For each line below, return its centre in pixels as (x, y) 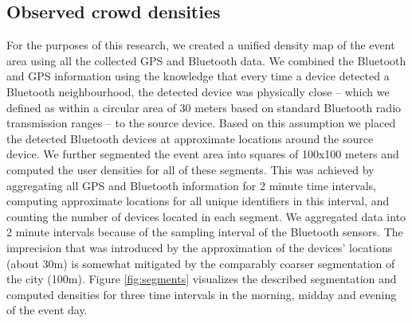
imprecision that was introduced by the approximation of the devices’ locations (200, 247)
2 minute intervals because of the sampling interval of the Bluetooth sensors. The (205, 232)
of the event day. (47, 310)
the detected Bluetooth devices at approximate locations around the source (190, 138)
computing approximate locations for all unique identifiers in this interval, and (198, 201)
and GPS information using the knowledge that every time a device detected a (198, 76)
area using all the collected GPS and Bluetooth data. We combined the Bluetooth (206, 60)
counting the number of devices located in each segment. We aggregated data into (206, 216)
